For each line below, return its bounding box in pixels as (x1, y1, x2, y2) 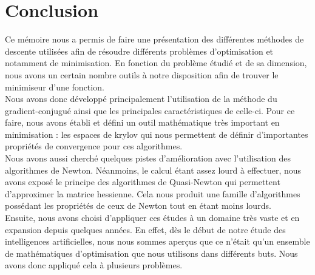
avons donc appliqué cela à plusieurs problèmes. (5, 259, 183, 271)
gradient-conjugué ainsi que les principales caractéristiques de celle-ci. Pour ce (5, 104, 295, 117)
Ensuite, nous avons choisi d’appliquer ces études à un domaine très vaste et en (5, 211, 300, 224)
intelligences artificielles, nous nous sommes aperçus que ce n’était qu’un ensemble (5, 235, 310, 248)
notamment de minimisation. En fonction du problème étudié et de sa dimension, (5, 56, 307, 69)
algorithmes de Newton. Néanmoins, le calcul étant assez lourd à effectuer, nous (5, 163, 302, 176)
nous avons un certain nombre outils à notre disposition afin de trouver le (5, 68, 279, 81)
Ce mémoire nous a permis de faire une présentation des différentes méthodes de (5, 33, 304, 46)
